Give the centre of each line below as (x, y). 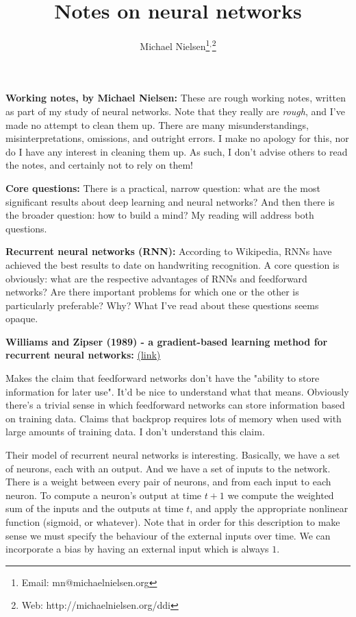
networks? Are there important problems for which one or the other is (152, 292)
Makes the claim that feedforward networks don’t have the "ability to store (163, 378)
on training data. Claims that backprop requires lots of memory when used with (174, 418)
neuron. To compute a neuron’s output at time (104, 495)
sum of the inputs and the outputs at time (94, 508)
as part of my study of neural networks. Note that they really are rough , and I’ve (175, 111)
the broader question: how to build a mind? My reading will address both (160, 215)
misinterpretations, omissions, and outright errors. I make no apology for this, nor (177, 138)
